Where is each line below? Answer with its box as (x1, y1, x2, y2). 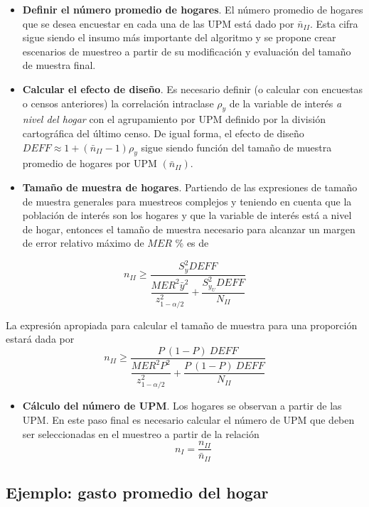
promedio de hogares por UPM (22, 156, 157, 171)
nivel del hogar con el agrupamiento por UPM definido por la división (22, 112, 326, 127)
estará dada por (6, 331, 75, 346)
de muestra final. (22, 58, 96, 73)
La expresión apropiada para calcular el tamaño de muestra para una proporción (6, 317, 358, 332)
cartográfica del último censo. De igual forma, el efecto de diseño (22, 125, 304, 140)
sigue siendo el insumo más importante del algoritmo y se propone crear (22, 30, 336, 45)
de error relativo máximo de (22, 235, 144, 250)
